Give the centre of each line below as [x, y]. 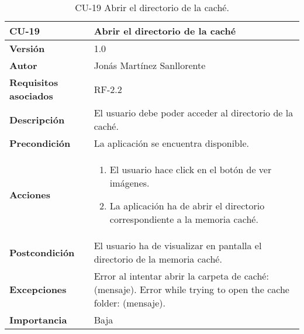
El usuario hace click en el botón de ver [191, 169]
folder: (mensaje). [130, 303]
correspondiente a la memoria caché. [184, 219]
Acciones [30, 194]
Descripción [37, 119]
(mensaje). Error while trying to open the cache [191, 289]
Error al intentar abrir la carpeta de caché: [181, 276]
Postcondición [42, 252]
